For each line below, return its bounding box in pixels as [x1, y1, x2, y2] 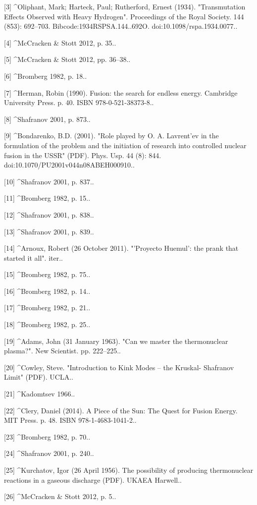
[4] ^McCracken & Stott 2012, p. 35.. [4, 37, 116, 48]
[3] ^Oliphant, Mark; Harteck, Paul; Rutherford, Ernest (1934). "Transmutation [4, 1, 246, 11]
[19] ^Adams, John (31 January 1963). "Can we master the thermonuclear [4, 336, 228, 346]
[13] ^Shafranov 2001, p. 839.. [4, 226, 94, 236]
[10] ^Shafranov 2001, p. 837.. [4, 176, 94, 186]
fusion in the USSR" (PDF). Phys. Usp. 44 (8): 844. [4, 150, 161, 160]
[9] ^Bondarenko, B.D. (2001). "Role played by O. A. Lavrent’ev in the [4, 130, 219, 141]
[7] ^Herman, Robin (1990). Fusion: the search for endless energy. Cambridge [4, 87, 238, 98]
